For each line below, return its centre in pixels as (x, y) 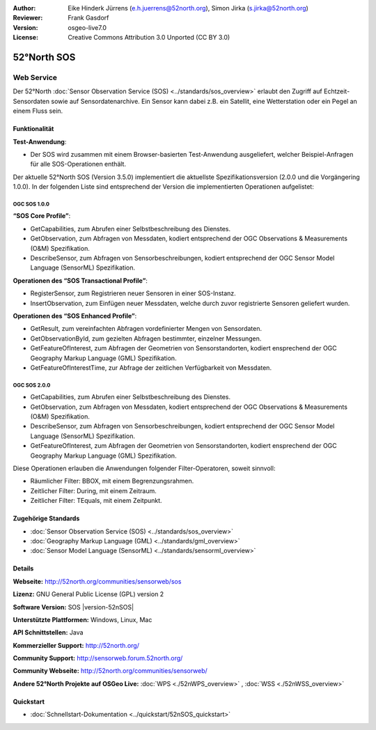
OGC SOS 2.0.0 (32, 385)
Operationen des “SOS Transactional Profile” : (80, 280)
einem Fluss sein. (38, 111)
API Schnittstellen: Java (48, 632)
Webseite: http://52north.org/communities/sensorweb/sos (97, 581)
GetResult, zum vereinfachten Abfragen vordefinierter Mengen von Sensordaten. (146, 329)
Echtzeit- (337, 91)
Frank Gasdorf (88, 18)
